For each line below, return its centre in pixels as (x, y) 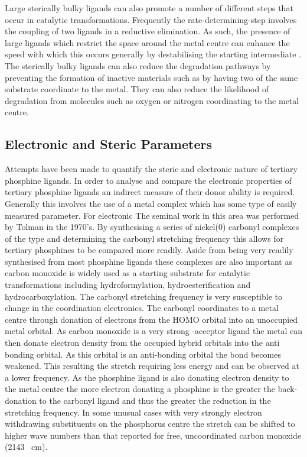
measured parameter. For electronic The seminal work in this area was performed (152, 215)
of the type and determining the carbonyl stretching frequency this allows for (144, 238)
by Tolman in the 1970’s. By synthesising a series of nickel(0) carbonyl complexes (152, 227)
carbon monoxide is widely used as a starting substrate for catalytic (128, 273)
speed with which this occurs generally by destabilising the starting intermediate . (153, 54)
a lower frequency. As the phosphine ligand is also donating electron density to (147, 377)
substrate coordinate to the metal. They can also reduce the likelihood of (137, 89)
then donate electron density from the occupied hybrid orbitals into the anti (142, 343)
